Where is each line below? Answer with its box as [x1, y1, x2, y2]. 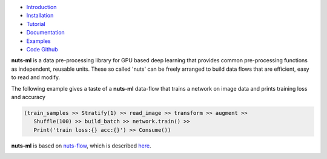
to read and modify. [11, 74, 61, 81]
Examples [26, 37, 51, 45]
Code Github [26, 45, 58, 53]
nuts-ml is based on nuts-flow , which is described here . [11, 142, 151, 149]
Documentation [26, 29, 65, 36]
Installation [26, 12, 54, 19]
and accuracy [11, 93, 45, 100]
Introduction [26, 4, 57, 10]
